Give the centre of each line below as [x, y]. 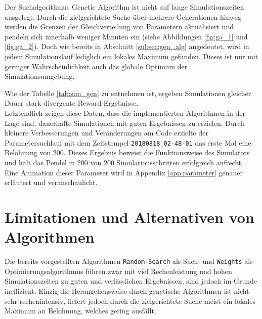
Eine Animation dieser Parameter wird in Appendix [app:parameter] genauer [124, 172]
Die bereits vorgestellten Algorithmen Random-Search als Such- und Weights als [129, 261]
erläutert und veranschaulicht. [51, 182]
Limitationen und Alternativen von [129, 217]
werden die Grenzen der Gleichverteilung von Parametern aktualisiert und [119, 27]
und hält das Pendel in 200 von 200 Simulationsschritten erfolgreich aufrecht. [124, 162]
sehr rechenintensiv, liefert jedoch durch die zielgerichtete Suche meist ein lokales [130, 301]
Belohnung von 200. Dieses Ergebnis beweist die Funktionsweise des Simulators [127, 152]
